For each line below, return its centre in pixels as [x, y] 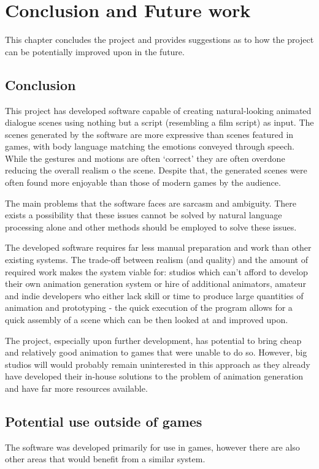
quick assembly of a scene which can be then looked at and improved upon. [147, 320]
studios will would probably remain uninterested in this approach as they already [158, 364]
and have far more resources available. [76, 388]
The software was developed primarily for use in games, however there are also [152, 447]
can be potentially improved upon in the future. [95, 51]
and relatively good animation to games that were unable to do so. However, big [156, 352]
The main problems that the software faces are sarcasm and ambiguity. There [151, 203]
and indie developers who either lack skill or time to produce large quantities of [154, 295]
